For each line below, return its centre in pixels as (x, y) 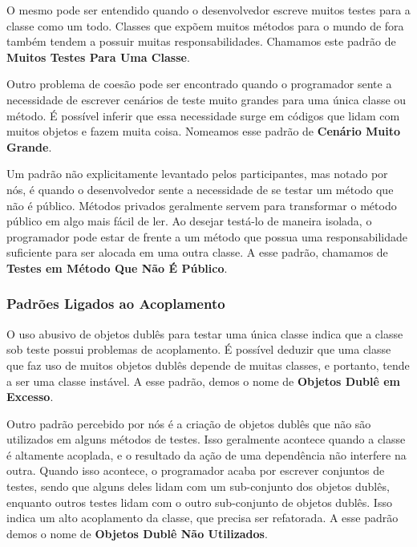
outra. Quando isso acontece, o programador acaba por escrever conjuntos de (196, 470)
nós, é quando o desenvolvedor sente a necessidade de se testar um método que (200, 189)
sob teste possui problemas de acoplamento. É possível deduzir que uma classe (199, 349)
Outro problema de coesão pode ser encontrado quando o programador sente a (199, 84)
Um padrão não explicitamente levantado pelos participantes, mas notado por (197, 174)
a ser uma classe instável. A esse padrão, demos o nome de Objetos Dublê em (204, 381)
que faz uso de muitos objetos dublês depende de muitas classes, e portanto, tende (208, 365)
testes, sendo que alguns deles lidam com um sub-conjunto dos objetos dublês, (198, 486)
